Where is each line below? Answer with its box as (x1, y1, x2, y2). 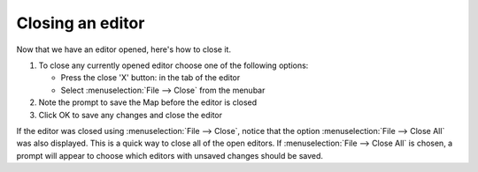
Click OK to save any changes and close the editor (38, 109, 223, 120)
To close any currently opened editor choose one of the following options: (38, 60, 309, 71)
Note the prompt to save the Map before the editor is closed (38, 97, 258, 108)
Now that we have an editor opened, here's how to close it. (16, 44, 232, 55)
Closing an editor (16, 13, 145, 33)
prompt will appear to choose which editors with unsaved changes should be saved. (16, 150, 323, 161)
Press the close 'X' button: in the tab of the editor (60, 72, 241, 83)
